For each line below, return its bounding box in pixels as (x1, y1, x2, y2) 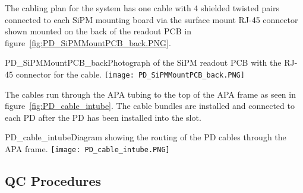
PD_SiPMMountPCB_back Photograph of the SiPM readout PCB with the (5, 56, 282, 69)
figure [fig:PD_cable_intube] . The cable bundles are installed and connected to (5, 99, 295, 112)
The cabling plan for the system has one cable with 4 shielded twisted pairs (5, 2, 280, 14)
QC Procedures (5, 172, 102, 190)
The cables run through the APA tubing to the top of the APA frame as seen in (5, 88, 296, 100)
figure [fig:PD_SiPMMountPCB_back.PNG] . (5, 36, 171, 49)
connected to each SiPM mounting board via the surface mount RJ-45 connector (5, 13, 298, 25)
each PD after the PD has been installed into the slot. (5, 111, 201, 123)
